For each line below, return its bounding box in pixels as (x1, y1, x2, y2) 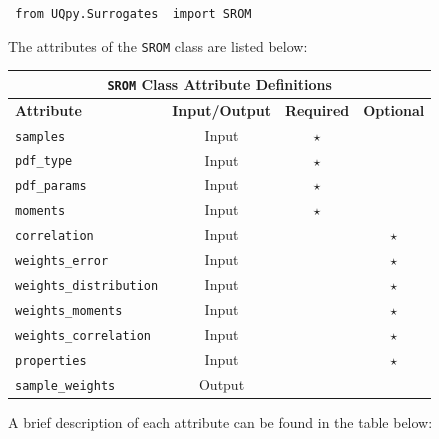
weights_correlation (15, 328, 152, 343)
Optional (363, 99, 425, 120)
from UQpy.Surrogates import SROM (15, 7, 252, 21)
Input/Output (172, 99, 271, 120)
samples (15, 129, 66, 144)
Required (284, 99, 350, 120)
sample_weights (15, 378, 116, 393)
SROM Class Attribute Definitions (107, 73, 332, 94)
